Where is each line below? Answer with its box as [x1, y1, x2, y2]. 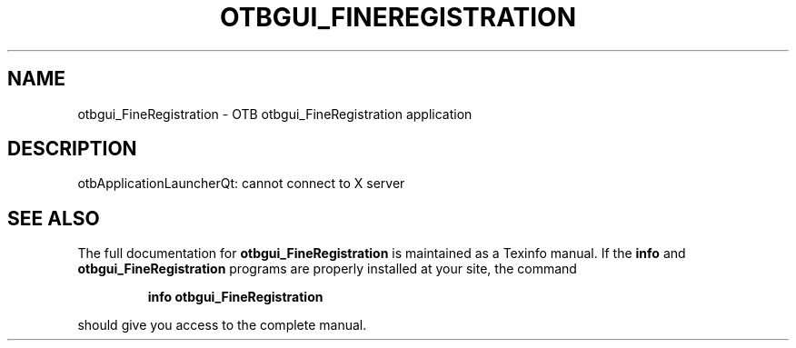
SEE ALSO [7, 206, 100, 230]
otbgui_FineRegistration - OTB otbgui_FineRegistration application [77, 105, 473, 122]
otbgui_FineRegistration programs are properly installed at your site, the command [77, 261, 577, 277]
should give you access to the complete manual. [77, 317, 367, 333]
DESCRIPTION [7, 137, 137, 161]
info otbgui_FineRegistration [147, 289, 323, 305]
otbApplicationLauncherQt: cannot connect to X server [77, 175, 405, 192]
